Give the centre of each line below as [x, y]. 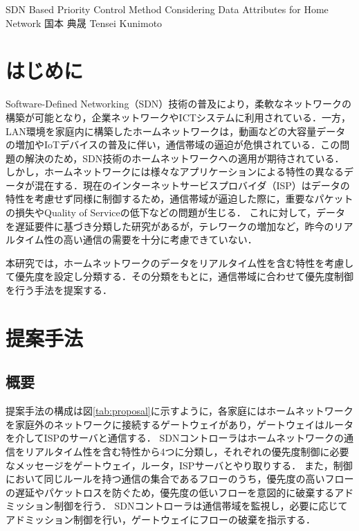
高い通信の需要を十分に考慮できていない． [160, 240]
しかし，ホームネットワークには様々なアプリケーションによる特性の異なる [175, 172]
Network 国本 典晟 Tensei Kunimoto [84, 23]
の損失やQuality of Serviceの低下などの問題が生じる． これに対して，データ [175, 212]
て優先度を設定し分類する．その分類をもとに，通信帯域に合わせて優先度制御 [180, 276]
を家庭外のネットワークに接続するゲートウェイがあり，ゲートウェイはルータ [180, 424]
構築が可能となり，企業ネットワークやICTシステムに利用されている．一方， [178, 117]
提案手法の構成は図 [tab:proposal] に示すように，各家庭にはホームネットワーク [179, 411]
